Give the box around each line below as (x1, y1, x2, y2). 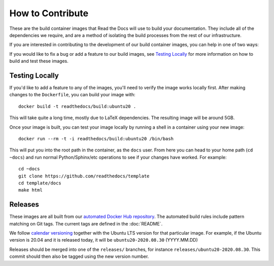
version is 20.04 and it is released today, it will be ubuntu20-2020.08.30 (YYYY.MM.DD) (9, 237, 198, 243)
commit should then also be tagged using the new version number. (9, 253, 149, 259)
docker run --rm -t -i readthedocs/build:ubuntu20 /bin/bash (18, 136, 174, 141)
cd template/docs (18, 180, 61, 186)
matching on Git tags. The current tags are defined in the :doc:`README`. (9, 220, 163, 226)
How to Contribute (9, 8, 89, 19)
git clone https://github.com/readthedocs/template (18, 173, 150, 179)
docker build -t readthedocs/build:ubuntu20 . (18, 103, 136, 109)
